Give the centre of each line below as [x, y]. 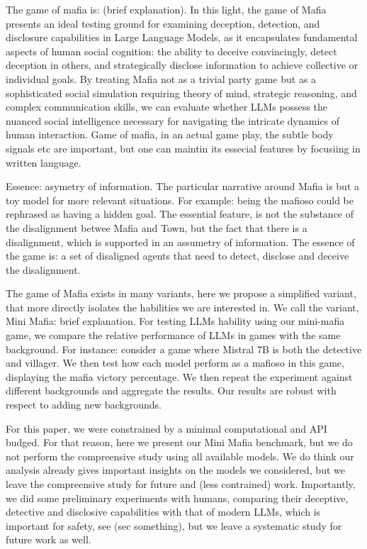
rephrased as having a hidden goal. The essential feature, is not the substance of [180, 214]
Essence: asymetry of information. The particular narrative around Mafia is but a [182, 186]
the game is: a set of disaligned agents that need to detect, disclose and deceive [177, 256]
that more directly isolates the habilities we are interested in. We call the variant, [182, 307]
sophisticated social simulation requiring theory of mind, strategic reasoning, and [181, 93]
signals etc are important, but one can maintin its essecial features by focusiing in [183, 148]
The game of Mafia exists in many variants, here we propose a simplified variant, [181, 293]
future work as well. [49, 539]
